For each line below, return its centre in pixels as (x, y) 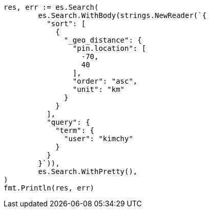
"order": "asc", (105, 81)
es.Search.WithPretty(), (88, 171)
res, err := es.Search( (51, 7)
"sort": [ (66, 24)
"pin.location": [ (109, 48)
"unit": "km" (99, 89)
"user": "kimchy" (99, 139)
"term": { (75, 130)
